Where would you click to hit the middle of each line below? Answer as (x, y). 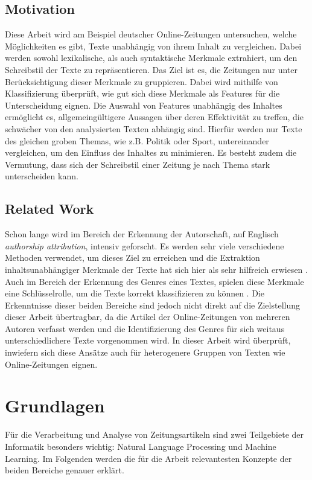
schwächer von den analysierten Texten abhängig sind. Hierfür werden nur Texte (154, 128)
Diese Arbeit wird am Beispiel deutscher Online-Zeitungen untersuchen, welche (151, 34)
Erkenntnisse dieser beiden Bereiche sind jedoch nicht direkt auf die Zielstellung (152, 305)
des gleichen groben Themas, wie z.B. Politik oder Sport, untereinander (137, 140)
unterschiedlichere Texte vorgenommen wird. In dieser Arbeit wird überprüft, (148, 340)
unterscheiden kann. (42, 176)
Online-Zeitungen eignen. (51, 364)
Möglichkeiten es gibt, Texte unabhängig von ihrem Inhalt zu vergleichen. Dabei (153, 46)
